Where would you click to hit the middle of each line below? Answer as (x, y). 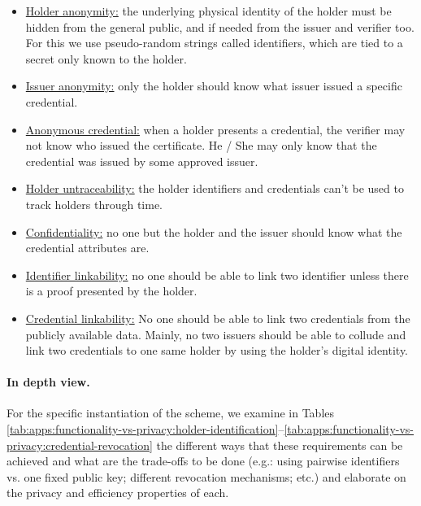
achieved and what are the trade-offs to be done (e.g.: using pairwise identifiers (203, 461)
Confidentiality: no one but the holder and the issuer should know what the (214, 231)
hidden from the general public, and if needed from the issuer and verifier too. (220, 26)
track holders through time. (94, 204)
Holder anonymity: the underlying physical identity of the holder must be (208, 11)
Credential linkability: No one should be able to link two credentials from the (218, 318)
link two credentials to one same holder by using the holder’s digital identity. (217, 350)
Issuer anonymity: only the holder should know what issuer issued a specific (214, 86)
